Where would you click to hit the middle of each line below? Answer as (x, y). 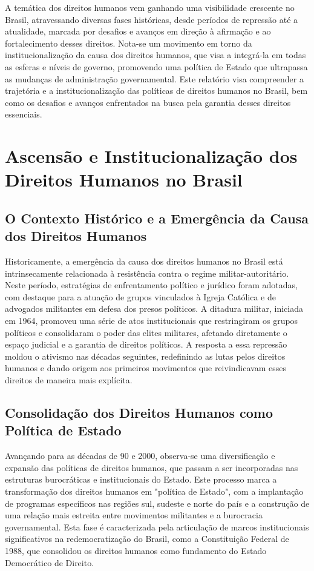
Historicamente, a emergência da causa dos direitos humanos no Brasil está (144, 261)
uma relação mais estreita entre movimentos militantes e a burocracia (134, 515)
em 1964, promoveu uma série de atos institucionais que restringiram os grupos (152, 321)
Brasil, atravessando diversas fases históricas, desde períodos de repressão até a (152, 19)
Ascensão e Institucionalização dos (151, 156)
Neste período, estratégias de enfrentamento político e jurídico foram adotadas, (151, 285)
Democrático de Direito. (50, 562)
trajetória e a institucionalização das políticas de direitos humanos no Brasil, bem (156, 91)
